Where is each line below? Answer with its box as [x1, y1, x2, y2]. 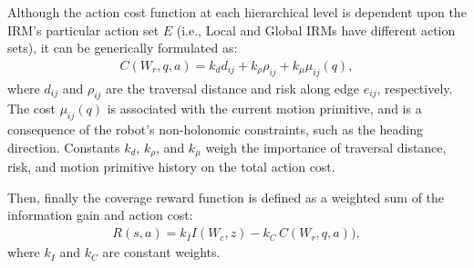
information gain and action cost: [7, 205, 193, 224]
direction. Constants [7, 137, 120, 156]
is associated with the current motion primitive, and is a [107, 99, 422, 118]
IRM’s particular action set [7, 20, 160, 39]
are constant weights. [102, 243, 221, 262]
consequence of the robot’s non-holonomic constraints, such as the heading [7, 120, 423, 139]
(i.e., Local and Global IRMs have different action [176, 20, 456, 39]
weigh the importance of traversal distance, [205, 137, 447, 156]
